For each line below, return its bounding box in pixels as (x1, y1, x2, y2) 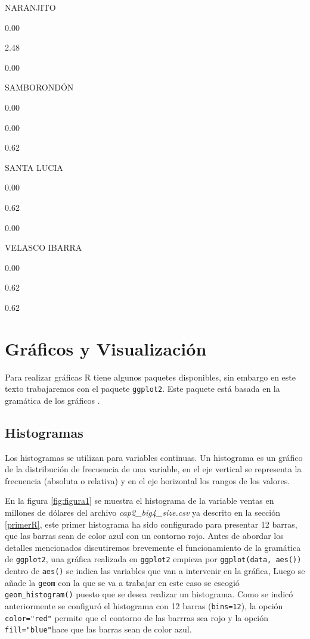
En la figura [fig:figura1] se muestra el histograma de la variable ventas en (5, 494, 274, 507)
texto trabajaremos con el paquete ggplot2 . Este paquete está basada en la (5, 382, 280, 395)
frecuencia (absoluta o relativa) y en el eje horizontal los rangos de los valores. (5, 474, 290, 487)
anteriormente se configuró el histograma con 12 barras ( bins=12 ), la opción (5, 600, 283, 612)
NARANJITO (5, 1, 56, 13)
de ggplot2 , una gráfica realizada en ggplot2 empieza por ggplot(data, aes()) (5, 553, 302, 565)
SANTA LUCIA (5, 161, 63, 173)
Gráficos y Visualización (5, 336, 207, 360)
